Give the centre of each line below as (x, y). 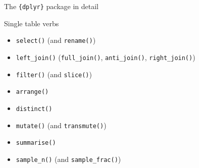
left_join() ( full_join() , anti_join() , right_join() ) (106, 57)
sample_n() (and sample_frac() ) (68, 159)
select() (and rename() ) (56, 40)
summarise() (36, 143)
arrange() (32, 92)
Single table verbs (32, 23)
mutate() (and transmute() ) (61, 125)
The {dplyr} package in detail (52, 6)
